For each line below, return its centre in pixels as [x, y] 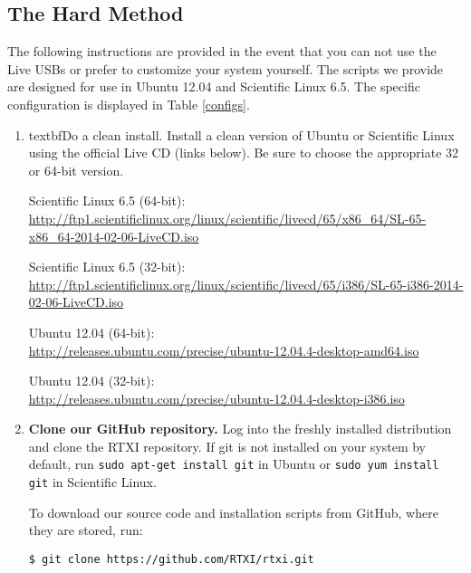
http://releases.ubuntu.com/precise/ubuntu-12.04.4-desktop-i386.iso [216, 398]
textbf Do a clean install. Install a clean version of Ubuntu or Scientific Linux [241, 134]
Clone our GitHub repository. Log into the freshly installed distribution [240, 429]
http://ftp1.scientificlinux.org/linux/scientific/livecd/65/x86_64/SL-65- [227, 218]
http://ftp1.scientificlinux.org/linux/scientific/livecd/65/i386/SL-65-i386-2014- [246, 284]
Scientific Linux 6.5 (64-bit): [107, 201]
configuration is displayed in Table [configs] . [129, 104]
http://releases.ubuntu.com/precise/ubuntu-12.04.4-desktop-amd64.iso [224, 350]
